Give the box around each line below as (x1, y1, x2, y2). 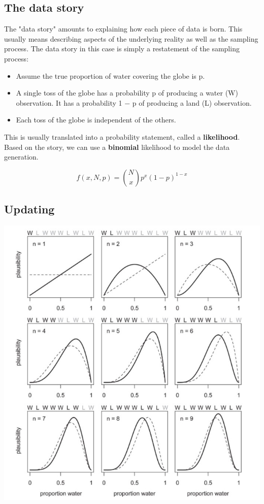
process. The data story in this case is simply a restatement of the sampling (4, 43, 240, 54)
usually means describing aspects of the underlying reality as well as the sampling (4, 33, 258, 44)
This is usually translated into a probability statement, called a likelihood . (4, 131, 240, 142)
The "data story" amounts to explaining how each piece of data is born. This (4, 23, 243, 34)
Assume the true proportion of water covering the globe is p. (16, 70, 205, 81)
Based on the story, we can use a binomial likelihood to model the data (4, 141, 230, 152)
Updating (4, 201, 55, 217)
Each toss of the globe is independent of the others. (16, 114, 176, 125)
